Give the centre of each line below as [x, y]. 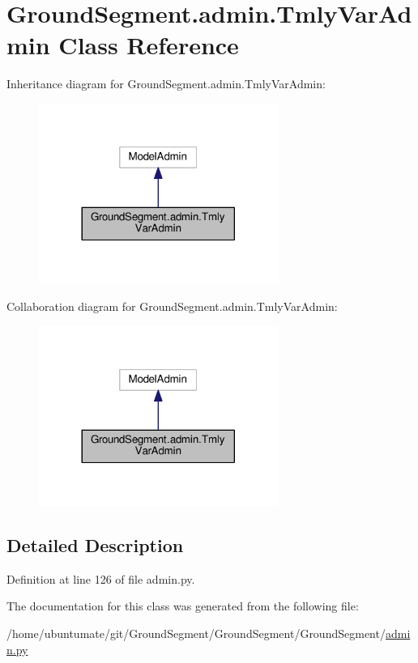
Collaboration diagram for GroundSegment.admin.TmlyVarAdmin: [172, 306]
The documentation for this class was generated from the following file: [183, 606]
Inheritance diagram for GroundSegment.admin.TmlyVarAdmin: [166, 84]
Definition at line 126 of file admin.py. [101, 578]
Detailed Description [95, 544]
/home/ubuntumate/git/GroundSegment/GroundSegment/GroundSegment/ [196, 633]
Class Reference [149, 45]
